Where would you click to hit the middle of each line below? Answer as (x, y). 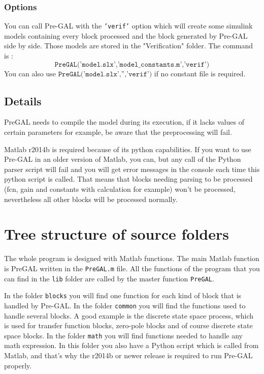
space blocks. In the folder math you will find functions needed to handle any (123, 335)
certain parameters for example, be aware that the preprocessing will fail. (118, 132)
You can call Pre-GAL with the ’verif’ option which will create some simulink (128, 26)
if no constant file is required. (200, 73)
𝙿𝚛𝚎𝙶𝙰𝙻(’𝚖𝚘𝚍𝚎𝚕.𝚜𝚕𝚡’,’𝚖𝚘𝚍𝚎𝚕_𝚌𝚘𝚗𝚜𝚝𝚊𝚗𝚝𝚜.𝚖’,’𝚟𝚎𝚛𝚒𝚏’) (132, 64)
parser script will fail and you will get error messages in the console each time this (132, 169)
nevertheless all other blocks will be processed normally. (91, 199)
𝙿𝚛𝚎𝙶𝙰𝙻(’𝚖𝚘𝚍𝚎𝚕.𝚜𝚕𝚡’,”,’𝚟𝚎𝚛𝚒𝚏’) (105, 74)
